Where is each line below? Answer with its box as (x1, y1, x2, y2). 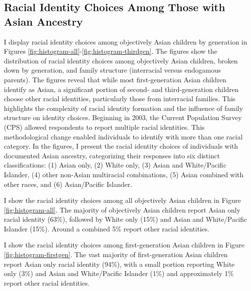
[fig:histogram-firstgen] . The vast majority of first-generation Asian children (4, 249, 228, 260)
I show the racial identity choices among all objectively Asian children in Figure (4, 195, 241, 205)
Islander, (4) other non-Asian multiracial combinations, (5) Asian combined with (4, 169, 244, 179)
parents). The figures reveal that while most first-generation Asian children (4, 74, 227, 84)
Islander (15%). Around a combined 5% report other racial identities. (4, 223, 209, 233)
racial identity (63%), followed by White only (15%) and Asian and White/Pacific (4, 214, 247, 224)
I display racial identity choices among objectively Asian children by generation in (4, 36, 248, 46)
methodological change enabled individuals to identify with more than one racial (4, 131, 243, 141)
